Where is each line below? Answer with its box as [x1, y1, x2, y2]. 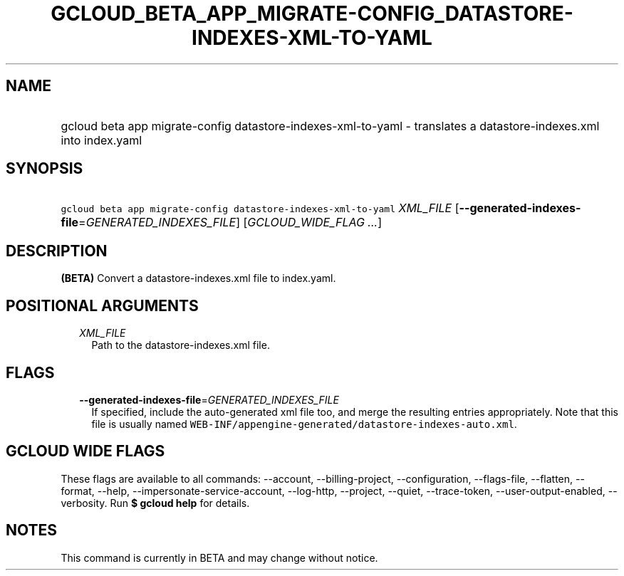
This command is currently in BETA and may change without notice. [61, 551, 378, 564]
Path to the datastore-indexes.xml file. [91, 339, 270, 352]
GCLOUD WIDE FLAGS [6, 442, 165, 461]
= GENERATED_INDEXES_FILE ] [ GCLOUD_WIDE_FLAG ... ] [78, 215, 383, 230]
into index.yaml [61, 132, 142, 147]
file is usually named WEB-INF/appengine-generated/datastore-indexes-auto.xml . [91, 417, 517, 430]
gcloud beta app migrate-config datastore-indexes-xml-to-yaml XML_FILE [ [61, 201, 459, 216]
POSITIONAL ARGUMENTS [6, 296, 199, 315]
